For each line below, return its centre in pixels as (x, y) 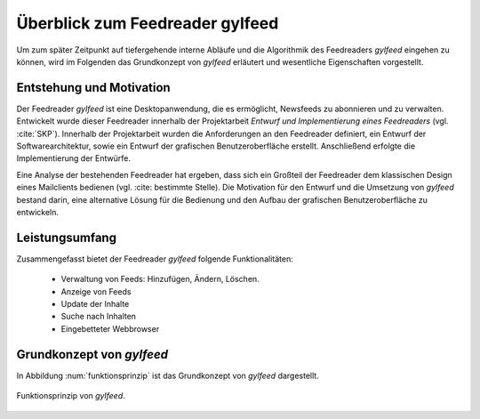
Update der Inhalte (95, 304)
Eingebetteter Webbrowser (110, 328)
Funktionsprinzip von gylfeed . (71, 396)
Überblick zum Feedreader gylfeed (148, 23)
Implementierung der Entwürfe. (73, 158)
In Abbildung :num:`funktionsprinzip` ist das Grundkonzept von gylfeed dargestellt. (168, 375)
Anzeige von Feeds (96, 291)
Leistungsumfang (67, 237)
